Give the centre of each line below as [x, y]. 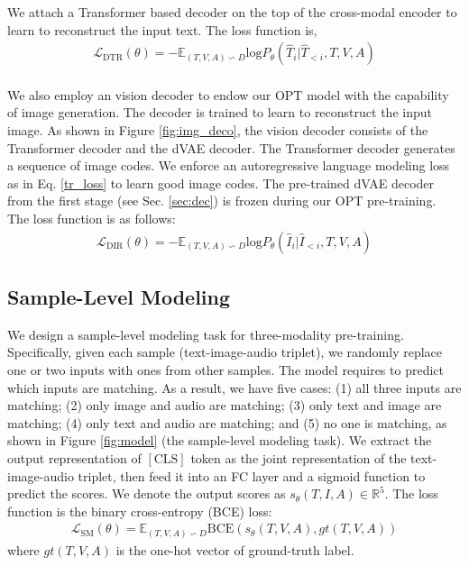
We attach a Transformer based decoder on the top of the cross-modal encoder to [232, 12]
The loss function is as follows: [92, 218]
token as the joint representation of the [299, 457]
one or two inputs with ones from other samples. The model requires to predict [225, 369]
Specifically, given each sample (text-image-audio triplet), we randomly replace [225, 352]
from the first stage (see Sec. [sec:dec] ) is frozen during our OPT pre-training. [222, 201]
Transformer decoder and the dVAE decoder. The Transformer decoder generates [231, 147]
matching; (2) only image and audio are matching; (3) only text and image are [225, 405]
